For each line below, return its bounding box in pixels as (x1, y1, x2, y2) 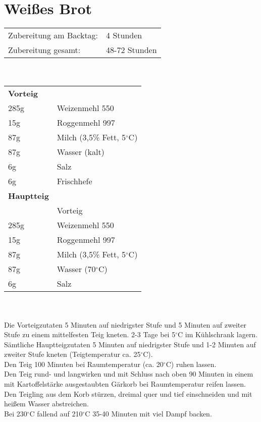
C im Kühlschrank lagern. (177, 329, 258, 340)
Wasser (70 (57, 263, 96, 275)
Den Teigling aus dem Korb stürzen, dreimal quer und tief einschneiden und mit (4, 388, 252, 399)
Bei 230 (4, 408, 27, 418)
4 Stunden (106, 29, 142, 41)
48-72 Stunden (106, 44, 157, 56)
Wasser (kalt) (57, 146, 105, 158)
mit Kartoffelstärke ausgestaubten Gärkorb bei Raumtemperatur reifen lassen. (4, 379, 246, 389)
